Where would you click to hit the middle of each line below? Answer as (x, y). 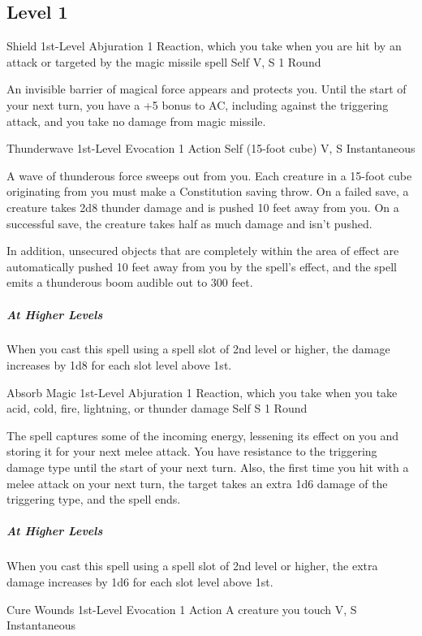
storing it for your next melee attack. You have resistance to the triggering (192, 451)
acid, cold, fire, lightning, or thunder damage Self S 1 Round (157, 408)
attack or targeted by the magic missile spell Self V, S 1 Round (164, 61)
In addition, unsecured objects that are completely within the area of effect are (203, 251)
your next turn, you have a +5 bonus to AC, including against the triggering (198, 104)
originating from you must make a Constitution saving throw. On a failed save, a (208, 191)
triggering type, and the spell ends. (94, 499)
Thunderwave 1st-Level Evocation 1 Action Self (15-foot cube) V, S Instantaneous (211, 148)
